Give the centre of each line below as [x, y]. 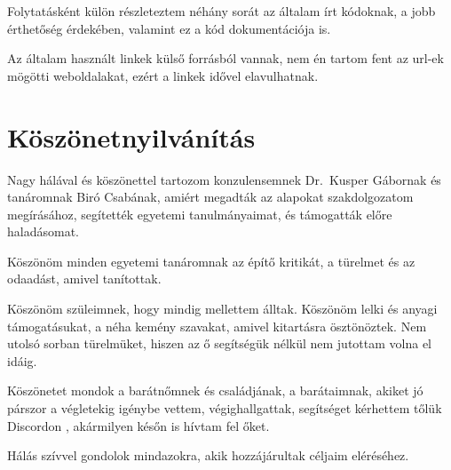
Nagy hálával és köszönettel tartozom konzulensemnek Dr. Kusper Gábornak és [224, 179]
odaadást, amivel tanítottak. [84, 279]
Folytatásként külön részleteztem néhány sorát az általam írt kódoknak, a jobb [222, 11]
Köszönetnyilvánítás [131, 136]
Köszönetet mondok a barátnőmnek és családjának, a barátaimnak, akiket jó [215, 390]
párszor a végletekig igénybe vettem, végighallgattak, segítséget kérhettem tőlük [225, 408]
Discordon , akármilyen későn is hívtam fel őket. [138, 425]
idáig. [22, 360]
